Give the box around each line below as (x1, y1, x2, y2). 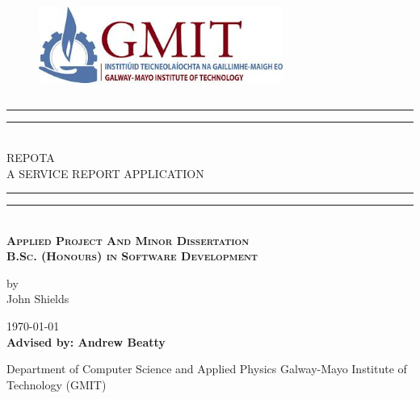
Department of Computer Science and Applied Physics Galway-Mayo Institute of (6, 360, 407, 377)
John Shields (6, 290, 69, 307)
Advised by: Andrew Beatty (6, 333, 166, 350)
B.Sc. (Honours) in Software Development (6, 247, 258, 264)
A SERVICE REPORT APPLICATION (6, 164, 204, 181)
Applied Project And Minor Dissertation (6, 231, 250, 248)
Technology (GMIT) (6, 376, 107, 393)
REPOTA (6, 148, 55, 165)
